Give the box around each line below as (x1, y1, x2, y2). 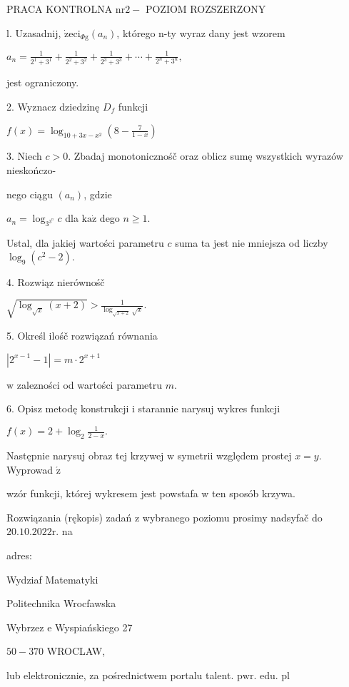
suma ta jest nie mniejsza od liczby (175, 235, 328, 250)
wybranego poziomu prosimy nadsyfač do (142, 509, 323, 524)
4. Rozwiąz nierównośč (6, 274, 105, 289)
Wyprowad (6, 462, 54, 477)
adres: (6, 548, 32, 562)
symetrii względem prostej (177, 448, 292, 463)
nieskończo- (6, 163, 56, 178)
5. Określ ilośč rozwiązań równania (6, 327, 158, 342)
